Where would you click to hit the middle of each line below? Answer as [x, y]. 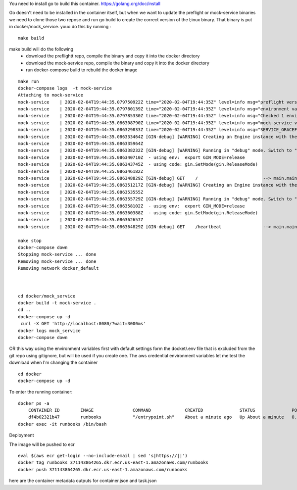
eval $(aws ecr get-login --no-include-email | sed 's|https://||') [103, 456]
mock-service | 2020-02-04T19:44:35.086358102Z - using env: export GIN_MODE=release [131, 206]
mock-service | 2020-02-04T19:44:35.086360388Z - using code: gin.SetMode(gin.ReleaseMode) [138, 213]
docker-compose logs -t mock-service [65, 88]
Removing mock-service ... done [57, 261]
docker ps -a [34, 403]
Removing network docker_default [58, 268]
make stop [30, 241]
